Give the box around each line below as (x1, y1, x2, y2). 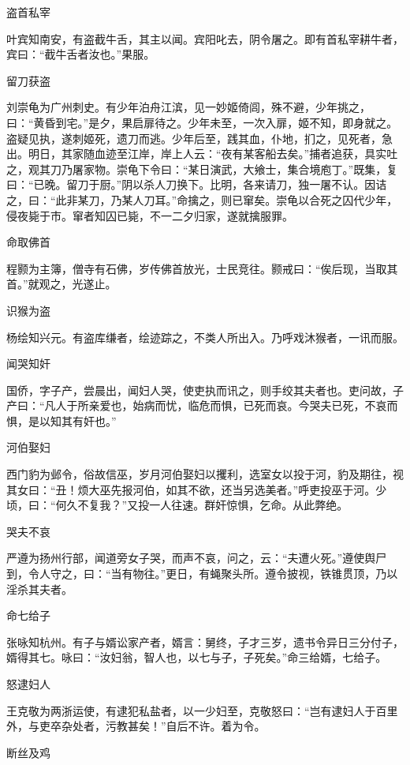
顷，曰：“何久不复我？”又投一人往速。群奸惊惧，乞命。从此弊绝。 (6, 497, 348, 513)
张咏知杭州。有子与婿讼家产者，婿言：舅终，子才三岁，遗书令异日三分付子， (6, 633, 404, 650)
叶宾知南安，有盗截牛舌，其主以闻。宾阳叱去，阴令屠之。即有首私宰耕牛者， (6, 30, 404, 47)
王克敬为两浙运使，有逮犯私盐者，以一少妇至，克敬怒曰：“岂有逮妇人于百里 (6, 702, 398, 718)
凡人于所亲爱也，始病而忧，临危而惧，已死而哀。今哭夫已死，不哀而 (44, 397, 398, 414)
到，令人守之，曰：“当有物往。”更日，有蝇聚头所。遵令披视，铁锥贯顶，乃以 (6, 565, 398, 582)
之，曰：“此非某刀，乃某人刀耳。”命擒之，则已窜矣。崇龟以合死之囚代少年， (6, 191, 398, 208)
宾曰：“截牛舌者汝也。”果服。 (6, 46, 155, 62)
